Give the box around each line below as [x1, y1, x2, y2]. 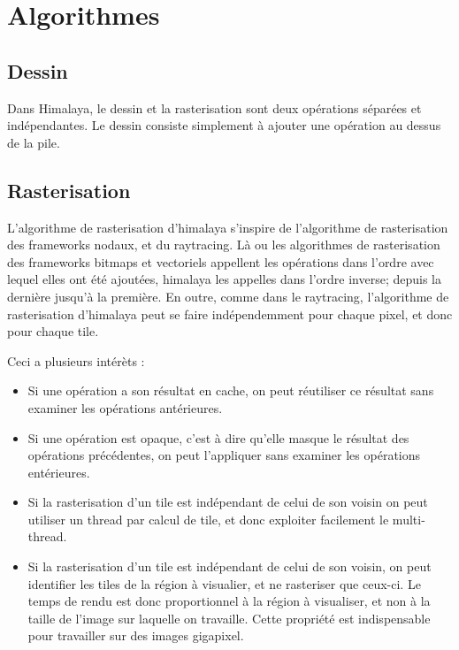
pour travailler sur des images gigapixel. [27, 626, 244, 645]
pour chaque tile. [7, 322, 99, 340]
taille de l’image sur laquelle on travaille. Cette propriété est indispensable [27, 608, 431, 627]
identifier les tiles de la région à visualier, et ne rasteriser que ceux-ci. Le [27, 574, 421, 593]
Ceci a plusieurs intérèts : [7, 351, 145, 370]
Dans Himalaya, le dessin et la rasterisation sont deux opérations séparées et [7, 98, 422, 117]
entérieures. [27, 463, 90, 481]
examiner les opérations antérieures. [27, 398, 223, 417]
